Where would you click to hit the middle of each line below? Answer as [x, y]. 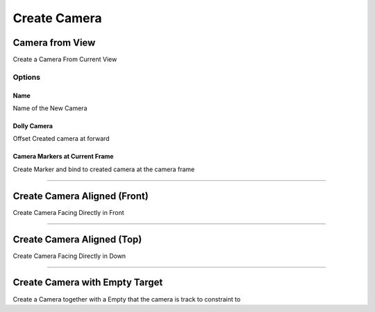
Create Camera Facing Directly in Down [69, 256]
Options [27, 77]
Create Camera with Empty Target [88, 283]
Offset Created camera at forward [61, 139]
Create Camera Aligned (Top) [77, 239]
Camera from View [54, 43]
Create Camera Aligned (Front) [81, 196]
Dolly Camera [33, 126]
